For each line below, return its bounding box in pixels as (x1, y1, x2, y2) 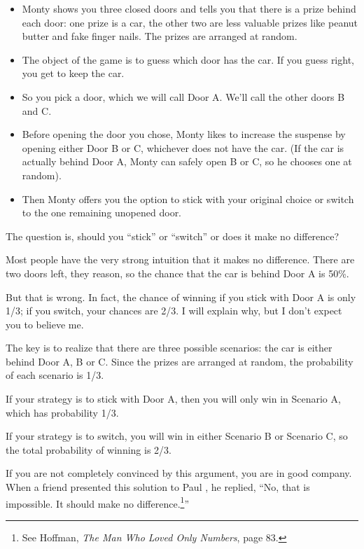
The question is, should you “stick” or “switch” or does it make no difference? (6, 228, 339, 243)
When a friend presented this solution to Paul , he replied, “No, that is (6, 480, 310, 494)
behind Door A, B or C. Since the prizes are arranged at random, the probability (6, 354, 353, 368)
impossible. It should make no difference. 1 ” (6, 494, 189, 510)
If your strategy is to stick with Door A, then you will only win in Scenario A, (6, 391, 341, 406)
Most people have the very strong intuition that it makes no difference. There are (6, 252, 355, 267)
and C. (22, 103, 52, 118)
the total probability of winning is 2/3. (6, 442, 171, 457)
